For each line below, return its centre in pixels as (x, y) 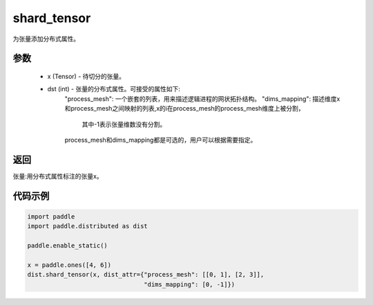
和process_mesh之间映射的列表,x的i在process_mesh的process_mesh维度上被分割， (184, 109)
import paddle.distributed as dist (87, 226)
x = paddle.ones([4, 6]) (69, 265)
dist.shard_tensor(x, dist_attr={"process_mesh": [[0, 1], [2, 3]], (146, 275)
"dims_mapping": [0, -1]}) (190, 284)
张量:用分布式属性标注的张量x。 (58, 176)
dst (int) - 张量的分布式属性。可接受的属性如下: (114, 89)
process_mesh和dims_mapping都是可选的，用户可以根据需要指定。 (161, 140)
